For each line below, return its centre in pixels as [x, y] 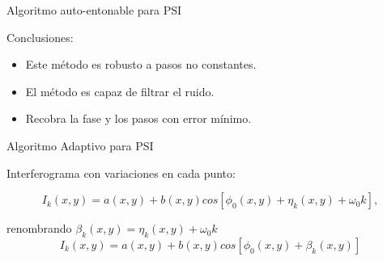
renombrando [39, 228]
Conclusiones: [40, 37]
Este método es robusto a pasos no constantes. [141, 64]
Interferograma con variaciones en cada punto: [121, 173]
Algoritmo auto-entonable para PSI [94, 10]
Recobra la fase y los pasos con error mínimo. [138, 118]
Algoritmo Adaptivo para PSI [80, 145]
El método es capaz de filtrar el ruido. [120, 91]
